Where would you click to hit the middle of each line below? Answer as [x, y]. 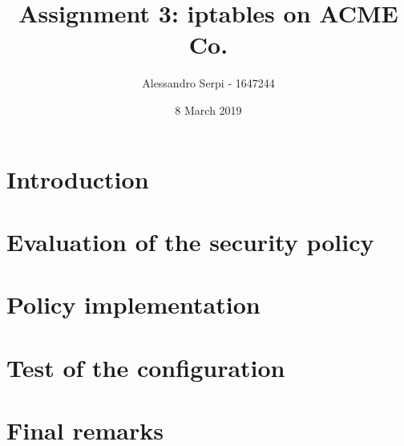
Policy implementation [133, 304]
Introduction [78, 178]
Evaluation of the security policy [190, 241]
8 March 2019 [208, 109]
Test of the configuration [146, 367]
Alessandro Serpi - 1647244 [208, 83]
